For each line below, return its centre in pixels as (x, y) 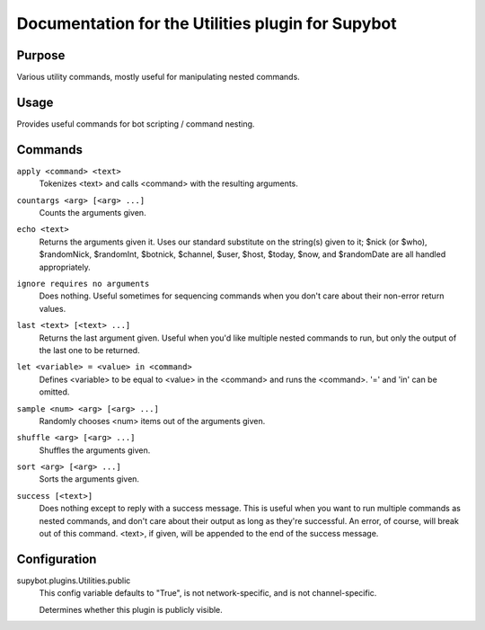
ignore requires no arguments (83, 284)
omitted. (54, 392)
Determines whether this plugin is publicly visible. (131, 609)
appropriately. (65, 267)
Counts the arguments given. (93, 213)
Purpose (41, 55)
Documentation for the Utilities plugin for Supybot (207, 23)
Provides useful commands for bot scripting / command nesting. (136, 124)
